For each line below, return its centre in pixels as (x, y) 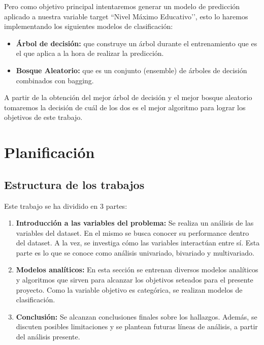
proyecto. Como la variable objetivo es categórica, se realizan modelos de (129, 289)
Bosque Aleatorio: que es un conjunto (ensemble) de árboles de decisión (131, 70)
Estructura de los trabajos (74, 184)
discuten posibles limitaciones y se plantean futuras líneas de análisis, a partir (137, 326)
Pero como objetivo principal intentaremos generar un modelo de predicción (122, 6)
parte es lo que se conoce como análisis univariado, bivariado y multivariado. (135, 252)
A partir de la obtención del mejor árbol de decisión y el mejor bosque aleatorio (128, 97)
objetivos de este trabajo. (43, 117)
